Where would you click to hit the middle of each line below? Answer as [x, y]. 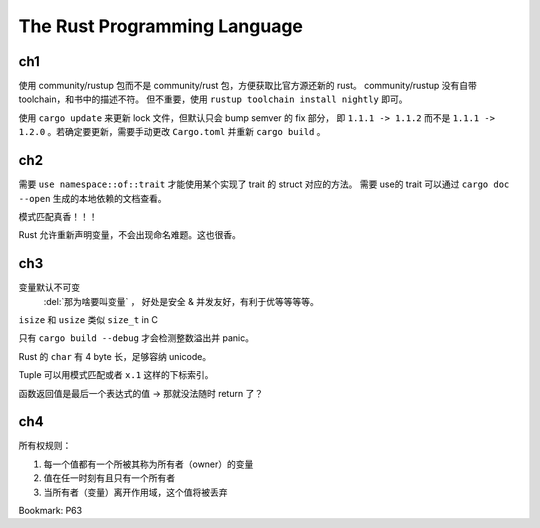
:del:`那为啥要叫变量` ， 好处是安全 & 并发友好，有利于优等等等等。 [181, 301]
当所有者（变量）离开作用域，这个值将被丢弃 [135, 492]
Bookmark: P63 [50, 511]
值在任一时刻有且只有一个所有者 [109, 478]
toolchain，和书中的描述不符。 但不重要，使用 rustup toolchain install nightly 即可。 [213, 99]
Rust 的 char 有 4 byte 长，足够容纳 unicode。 [115, 356]
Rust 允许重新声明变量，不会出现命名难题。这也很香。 [130, 235]
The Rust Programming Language [161, 26]
